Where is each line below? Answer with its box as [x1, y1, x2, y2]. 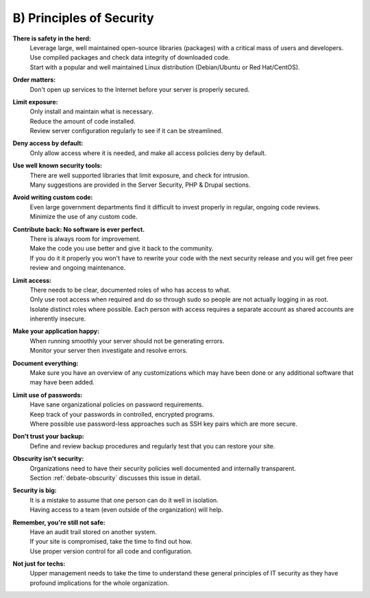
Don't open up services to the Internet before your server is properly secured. [29, 85, 250, 93]
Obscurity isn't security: [12, 455, 84, 463]
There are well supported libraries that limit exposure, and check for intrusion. [29, 171, 250, 179]
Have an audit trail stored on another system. [29, 527, 157, 536]
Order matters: [12, 76, 56, 84]
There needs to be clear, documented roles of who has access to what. [29, 286, 231, 294]
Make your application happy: [12, 327, 99, 336]
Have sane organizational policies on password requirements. [29, 400, 204, 409]
